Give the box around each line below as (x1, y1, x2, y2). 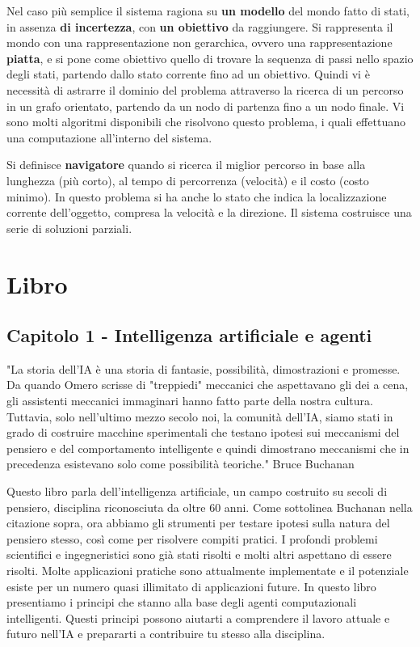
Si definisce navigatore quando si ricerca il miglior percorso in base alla (6, 156, 366, 173)
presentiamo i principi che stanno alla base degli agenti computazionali (6, 594, 357, 611)
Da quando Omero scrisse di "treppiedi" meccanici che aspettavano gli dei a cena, (6, 376, 409, 393)
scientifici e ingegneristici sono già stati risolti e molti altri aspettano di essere (6, 546, 392, 563)
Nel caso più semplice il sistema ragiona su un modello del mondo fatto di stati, (6, 2, 409, 19)
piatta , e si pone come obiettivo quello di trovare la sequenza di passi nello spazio (6, 49, 414, 66)
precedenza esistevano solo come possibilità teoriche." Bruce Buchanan (6, 455, 355, 472)
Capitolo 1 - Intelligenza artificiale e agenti (6, 323, 372, 348)
